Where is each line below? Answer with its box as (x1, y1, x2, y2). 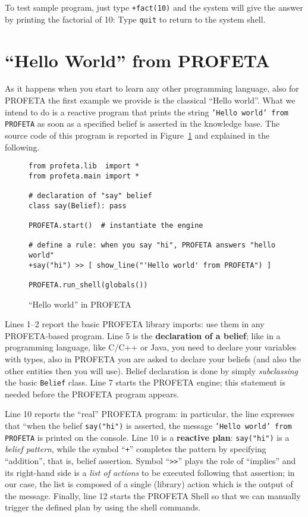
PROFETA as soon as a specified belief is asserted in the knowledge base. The (5, 117, 280, 130)
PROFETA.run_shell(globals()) (29, 281, 148, 289)
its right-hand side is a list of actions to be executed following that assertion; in (5, 466, 295, 478)
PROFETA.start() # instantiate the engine (29, 221, 203, 230)
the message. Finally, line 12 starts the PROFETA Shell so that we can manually (5, 489, 301, 502)
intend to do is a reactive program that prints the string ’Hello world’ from (5, 105, 288, 118)
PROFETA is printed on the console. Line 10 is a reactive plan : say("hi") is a (5, 431, 290, 443)
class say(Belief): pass (29, 201, 127, 210)
